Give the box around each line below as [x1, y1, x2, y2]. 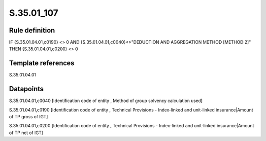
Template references [9, 59, 75, 68]
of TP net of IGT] [9, 130, 43, 136]
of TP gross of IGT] [9, 114, 48, 120]
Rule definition [9, 26, 55, 35]
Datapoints [9, 85, 44, 93]
